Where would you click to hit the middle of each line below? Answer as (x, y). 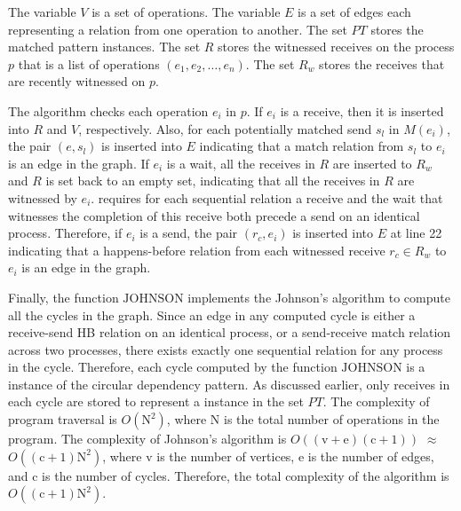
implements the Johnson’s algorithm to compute (319, 297)
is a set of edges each (354, 12)
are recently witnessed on (77, 81)
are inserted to (372, 163)
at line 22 (416, 233)
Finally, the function (64, 297)
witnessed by (43, 197)
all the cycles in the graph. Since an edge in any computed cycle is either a (212, 314)
